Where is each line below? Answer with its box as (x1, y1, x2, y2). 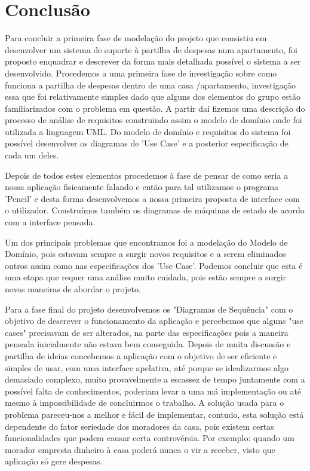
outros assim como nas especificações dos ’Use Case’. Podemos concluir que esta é (5, 259, 303, 271)
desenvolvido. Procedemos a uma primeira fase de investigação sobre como (5, 66, 277, 79)
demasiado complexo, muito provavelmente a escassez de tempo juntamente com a (5, 373, 305, 386)
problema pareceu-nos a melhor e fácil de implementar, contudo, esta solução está (5, 408, 304, 420)
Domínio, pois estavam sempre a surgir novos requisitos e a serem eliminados (5, 247, 286, 260)
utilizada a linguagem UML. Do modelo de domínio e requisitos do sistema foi (5, 125, 291, 137)
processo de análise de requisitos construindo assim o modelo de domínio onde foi (5, 114, 302, 126)
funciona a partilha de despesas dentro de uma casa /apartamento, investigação (5, 78, 296, 91)
